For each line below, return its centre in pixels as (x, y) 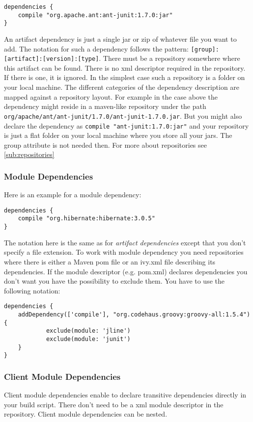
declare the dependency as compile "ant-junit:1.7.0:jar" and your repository (126, 125)
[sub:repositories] (29, 154)
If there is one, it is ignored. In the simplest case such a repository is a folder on (125, 77)
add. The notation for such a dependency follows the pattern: (96, 48)
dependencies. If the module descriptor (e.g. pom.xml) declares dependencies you (126, 271)
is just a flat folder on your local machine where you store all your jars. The (118, 135)
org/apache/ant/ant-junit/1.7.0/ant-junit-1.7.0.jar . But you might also (123, 116)
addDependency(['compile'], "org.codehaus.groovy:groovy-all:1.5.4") (134, 314)
